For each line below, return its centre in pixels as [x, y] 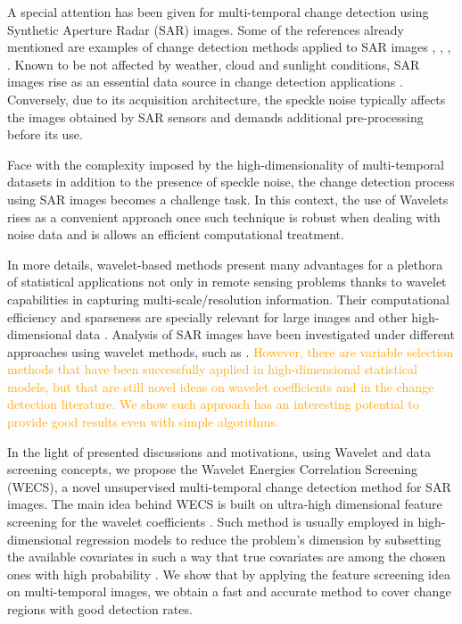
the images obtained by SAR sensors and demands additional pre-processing [215, 116]
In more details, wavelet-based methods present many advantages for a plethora [225, 264]
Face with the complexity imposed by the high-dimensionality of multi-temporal [226, 164]
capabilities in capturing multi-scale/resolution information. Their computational [228, 299]
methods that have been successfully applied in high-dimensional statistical [212, 369]
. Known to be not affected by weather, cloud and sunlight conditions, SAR [214, 64]
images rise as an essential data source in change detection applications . [205, 82]
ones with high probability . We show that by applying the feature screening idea [229, 574]
